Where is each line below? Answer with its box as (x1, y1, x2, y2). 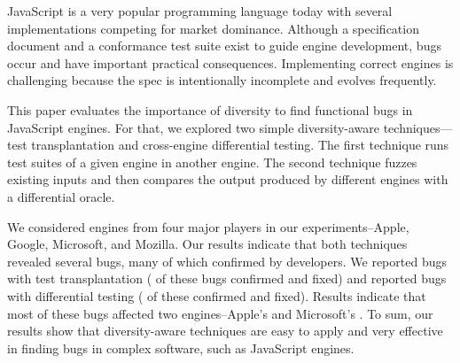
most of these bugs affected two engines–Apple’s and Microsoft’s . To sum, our (7, 304, 433, 322)
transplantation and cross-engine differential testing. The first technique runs (31, 135, 449, 154)
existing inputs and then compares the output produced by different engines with (7, 170, 448, 189)
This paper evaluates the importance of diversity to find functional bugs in (7, 100, 413, 119)
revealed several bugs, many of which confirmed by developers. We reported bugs (7, 251, 447, 270)
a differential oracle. (7, 187, 115, 205)
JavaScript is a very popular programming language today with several (7, 2, 393, 19)
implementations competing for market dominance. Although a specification (7, 19, 419, 37)
